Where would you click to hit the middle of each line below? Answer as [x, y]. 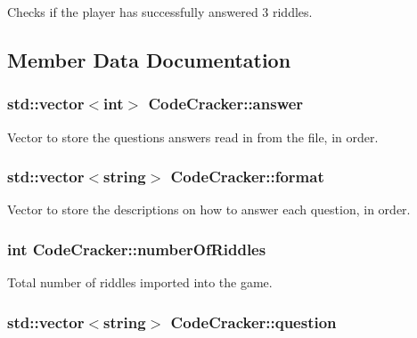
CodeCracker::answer [226, 104]
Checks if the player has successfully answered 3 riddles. [160, 12]
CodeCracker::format [247, 177]
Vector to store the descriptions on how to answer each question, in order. [209, 209]
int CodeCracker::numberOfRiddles [137, 249]
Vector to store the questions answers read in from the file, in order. [193, 137]
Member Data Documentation [149, 59]
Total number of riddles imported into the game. [140, 282]
